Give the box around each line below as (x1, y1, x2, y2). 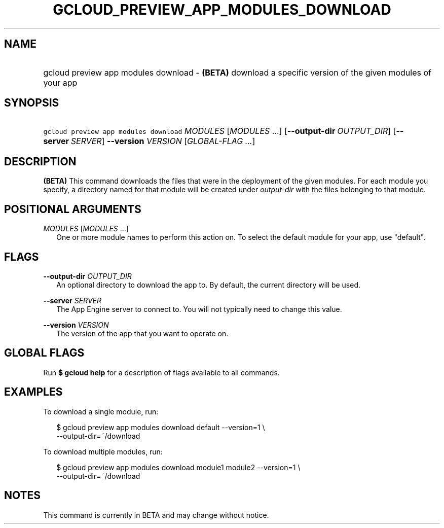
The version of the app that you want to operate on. (56, 329, 229, 338)
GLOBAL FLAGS (4, 346, 85, 360)
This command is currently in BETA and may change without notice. (43, 510, 269, 519)
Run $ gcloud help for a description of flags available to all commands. (43, 368, 280, 377)
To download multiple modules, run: (43, 447, 163, 456)
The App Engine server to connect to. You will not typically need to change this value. (56, 304, 342, 313)
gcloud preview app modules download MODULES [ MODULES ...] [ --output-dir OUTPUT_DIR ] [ (43, 126, 396, 136)
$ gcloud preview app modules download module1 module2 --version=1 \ (56, 463, 301, 472)
